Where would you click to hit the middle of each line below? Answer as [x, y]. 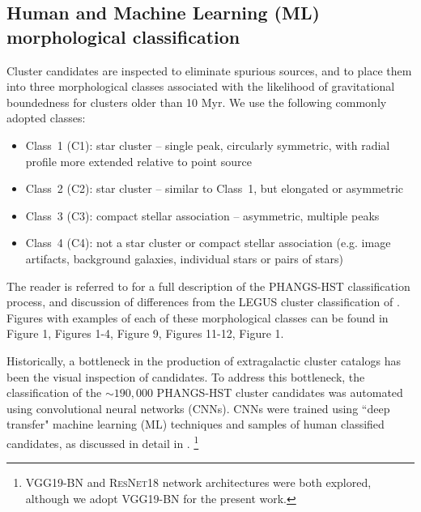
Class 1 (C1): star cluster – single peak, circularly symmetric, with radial [208, 145]
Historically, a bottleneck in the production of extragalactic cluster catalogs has [204, 360]
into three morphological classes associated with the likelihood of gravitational [201, 86]
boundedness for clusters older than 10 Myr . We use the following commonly [197, 102]
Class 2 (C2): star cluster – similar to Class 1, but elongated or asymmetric [215, 188]
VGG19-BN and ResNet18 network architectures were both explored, [198, 482]
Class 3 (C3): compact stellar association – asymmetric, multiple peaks [202, 215]
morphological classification [123, 36]
